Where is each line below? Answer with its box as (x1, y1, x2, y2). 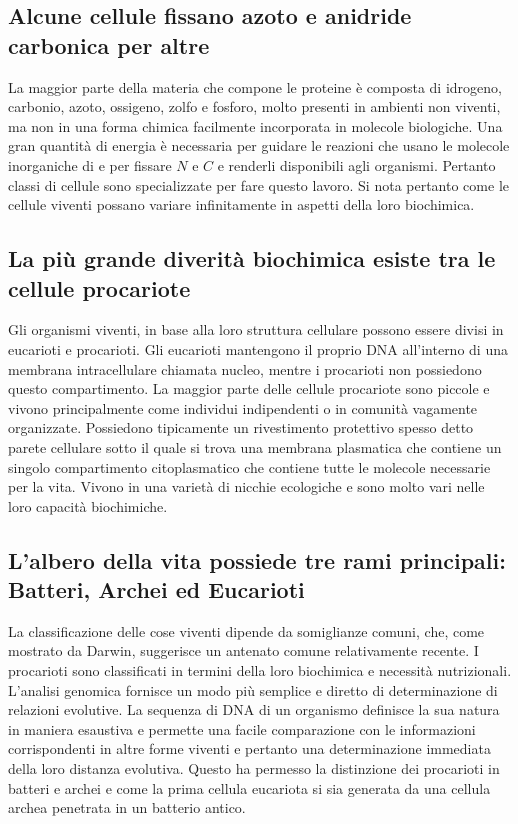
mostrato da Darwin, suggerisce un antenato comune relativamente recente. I (8, 640, 479, 661)
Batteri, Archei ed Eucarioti (8, 574, 305, 605)
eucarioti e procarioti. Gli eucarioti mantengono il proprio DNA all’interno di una (8, 338, 508, 359)
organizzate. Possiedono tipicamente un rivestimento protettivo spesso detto (8, 417, 474, 438)
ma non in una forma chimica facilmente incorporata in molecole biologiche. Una (8, 115, 503, 136)
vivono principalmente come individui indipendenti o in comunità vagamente (8, 397, 478, 418)
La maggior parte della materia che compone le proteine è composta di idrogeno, (8, 76, 502, 97)
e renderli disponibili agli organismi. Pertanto (217, 154, 496, 175)
